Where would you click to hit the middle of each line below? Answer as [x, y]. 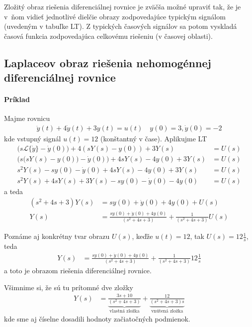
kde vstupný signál [33, 138]
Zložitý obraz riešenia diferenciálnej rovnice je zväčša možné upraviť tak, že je [123, 6]
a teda [14, 191]
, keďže [142, 236]
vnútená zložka [167, 311]
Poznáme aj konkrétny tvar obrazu [57, 236]
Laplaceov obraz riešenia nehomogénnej [108, 62]
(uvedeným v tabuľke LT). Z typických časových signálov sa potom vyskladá [121, 26]
